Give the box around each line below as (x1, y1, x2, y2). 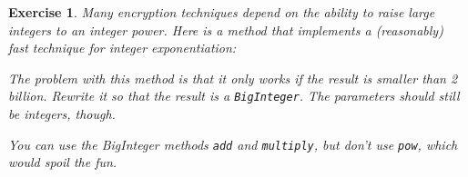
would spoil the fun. (8, 152, 117, 172)
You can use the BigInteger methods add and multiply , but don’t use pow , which (8, 134, 458, 153)
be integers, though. (8, 104, 116, 123)
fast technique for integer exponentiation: (8, 38, 237, 57)
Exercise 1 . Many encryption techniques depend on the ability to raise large (8, 3, 435, 21)
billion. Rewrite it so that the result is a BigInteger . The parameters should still (8, 86, 460, 105)
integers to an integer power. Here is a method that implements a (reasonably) (8, 20, 443, 39)
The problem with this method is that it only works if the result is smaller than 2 (8, 68, 458, 87)
